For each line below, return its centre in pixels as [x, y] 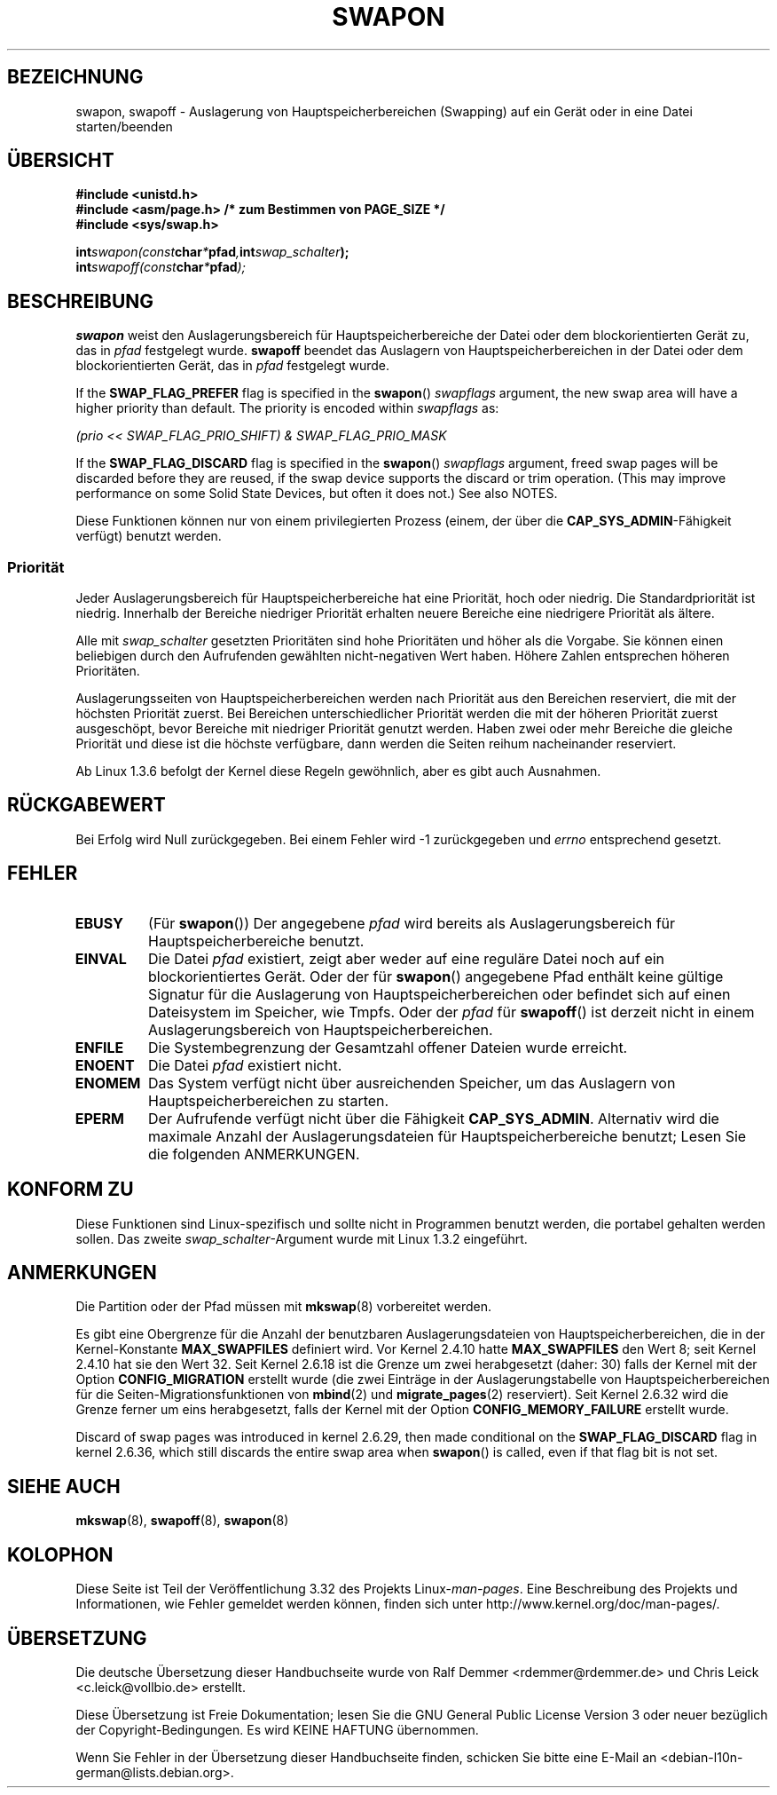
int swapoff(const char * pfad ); [161, 267]
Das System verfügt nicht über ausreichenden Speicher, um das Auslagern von [412, 1083]
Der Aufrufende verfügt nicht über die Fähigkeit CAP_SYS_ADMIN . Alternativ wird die [434, 1118]
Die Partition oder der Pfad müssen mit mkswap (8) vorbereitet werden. [283, 1307]
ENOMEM [108, 1083]
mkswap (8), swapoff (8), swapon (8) [182, 1521]
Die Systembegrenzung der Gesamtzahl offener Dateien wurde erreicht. [388, 1047]
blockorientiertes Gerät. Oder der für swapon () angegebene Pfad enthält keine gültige [436, 976]
